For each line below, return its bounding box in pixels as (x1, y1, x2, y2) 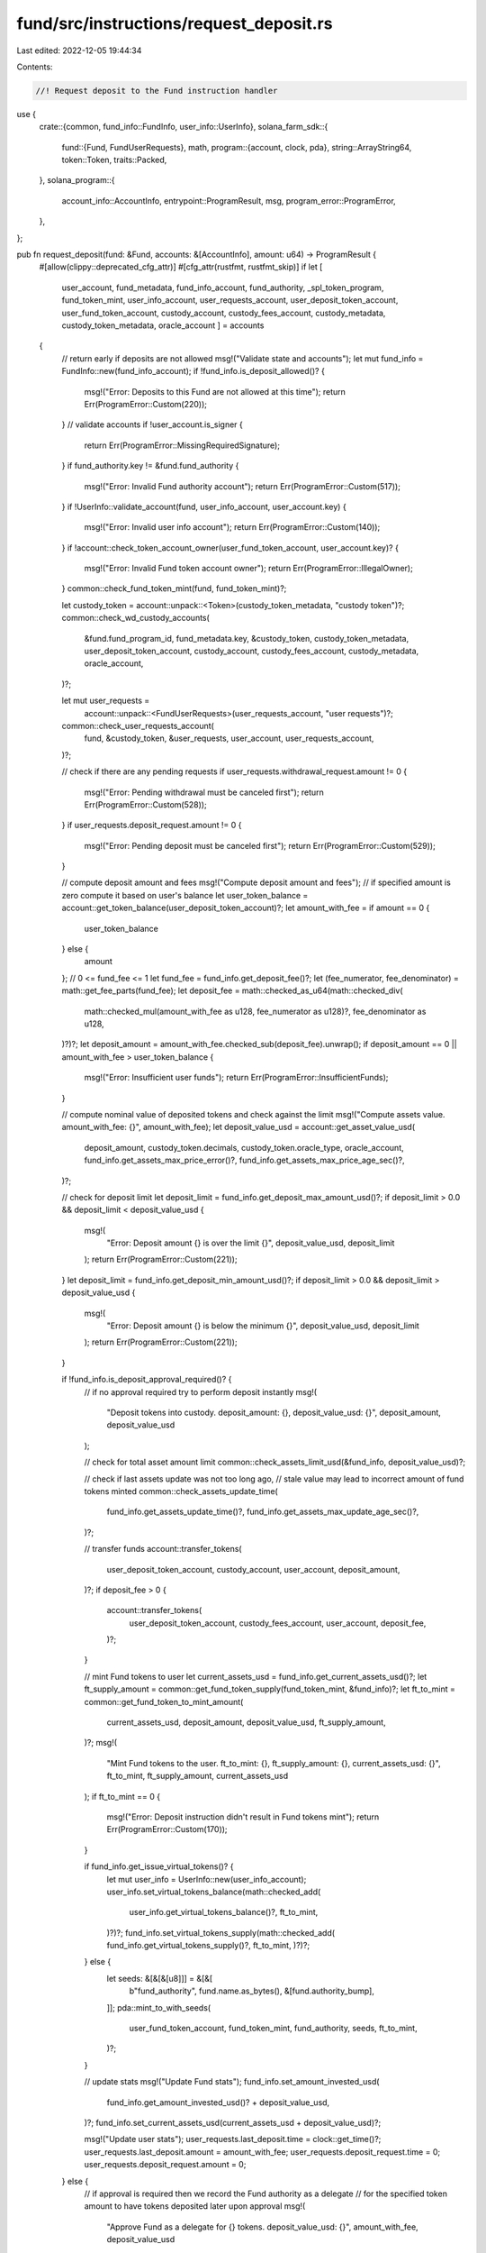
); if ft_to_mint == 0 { (84, 1791, 161, 1801)
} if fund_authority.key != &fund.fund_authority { (61, 461, 239, 471)
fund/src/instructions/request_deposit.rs (16, 14, 333, 33)
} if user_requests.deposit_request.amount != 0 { (61, 820, 242, 831)
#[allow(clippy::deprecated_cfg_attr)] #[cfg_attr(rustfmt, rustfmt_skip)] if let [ (39, 261, 323, 272)
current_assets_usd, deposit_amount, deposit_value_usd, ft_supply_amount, (106, 1717, 386, 1728)
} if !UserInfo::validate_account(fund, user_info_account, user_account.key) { (61, 501, 346, 512)
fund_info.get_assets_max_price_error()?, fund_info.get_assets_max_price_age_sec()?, (84, 1154, 405, 1166)
